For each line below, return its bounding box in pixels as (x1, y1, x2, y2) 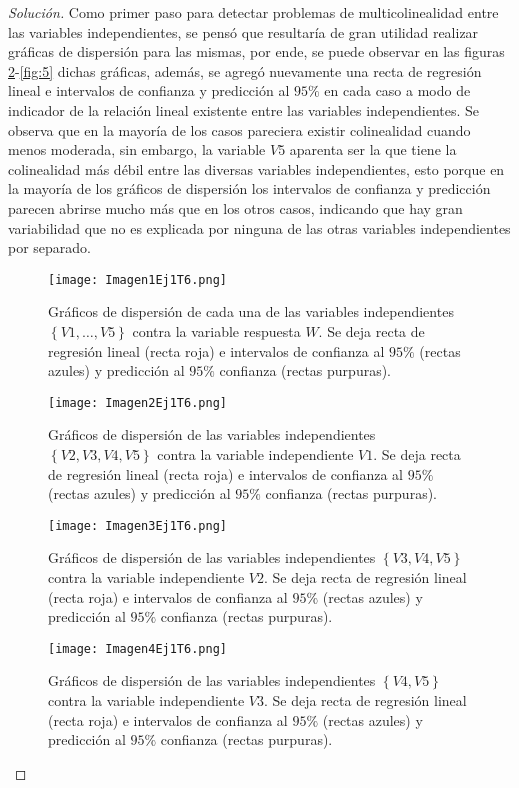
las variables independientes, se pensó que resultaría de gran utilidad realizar (8, 21, 479, 42)
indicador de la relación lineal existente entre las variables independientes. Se (8, 99, 480, 120)
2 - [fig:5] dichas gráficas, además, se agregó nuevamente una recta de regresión (8, 60, 482, 81)
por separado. (8, 237, 92, 258)
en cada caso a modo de (324, 80, 471, 101)
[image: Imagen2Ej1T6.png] (48, 395, 227, 410)
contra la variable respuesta (132, 320, 301, 341)
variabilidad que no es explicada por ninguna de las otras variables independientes (8, 217, 511, 238)
